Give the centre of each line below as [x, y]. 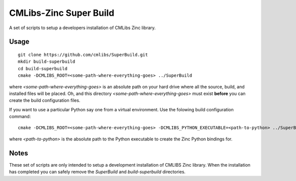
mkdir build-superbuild [47, 62]
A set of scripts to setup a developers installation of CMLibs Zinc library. [82, 28]
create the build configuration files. [45, 100]
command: [20, 117]
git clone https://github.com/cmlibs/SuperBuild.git [83, 55]
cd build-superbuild [43, 68]
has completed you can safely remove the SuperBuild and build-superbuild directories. [97, 172]
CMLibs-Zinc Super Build [62, 13]
